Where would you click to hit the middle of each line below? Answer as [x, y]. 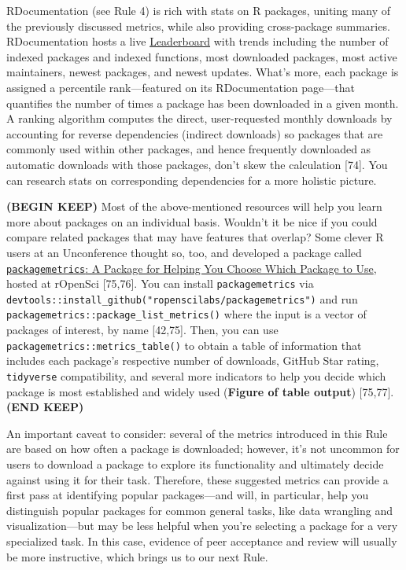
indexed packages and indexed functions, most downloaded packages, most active [202, 56]
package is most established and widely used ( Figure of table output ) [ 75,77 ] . [200, 391]
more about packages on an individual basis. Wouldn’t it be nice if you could [192, 221]
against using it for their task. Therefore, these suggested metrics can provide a [197, 479]
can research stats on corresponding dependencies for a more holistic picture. [192, 180]
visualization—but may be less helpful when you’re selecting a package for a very [202, 526]
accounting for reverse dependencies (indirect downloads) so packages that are [195, 133]
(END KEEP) [45, 407]
